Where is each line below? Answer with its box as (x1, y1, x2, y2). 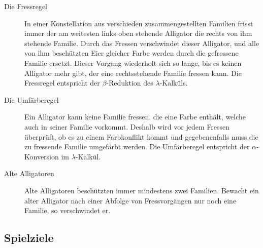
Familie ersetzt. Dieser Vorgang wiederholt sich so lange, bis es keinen (24, 57, 242, 68)
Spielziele (4, 230, 54, 245)
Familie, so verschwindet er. (24, 205, 111, 216)
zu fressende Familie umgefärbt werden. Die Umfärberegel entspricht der (24, 141, 250, 152)
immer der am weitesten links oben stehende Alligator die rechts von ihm (24, 28, 252, 38)
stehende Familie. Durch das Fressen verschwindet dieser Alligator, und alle (24, 37, 259, 48)
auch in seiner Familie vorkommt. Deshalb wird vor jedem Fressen (24, 121, 229, 132)
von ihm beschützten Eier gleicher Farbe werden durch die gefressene (24, 48, 239, 58)
